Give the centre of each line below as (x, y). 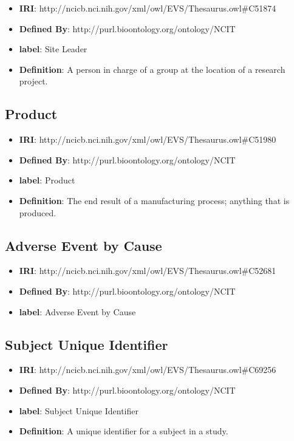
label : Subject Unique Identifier (79, 410)
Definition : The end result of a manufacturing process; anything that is (154, 200)
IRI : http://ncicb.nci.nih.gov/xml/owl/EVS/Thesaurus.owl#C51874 (148, 8)
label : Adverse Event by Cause (77, 311)
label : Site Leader (53, 49)
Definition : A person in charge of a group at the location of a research (152, 69)
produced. (38, 212)
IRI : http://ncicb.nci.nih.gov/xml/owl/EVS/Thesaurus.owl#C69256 (148, 370)
